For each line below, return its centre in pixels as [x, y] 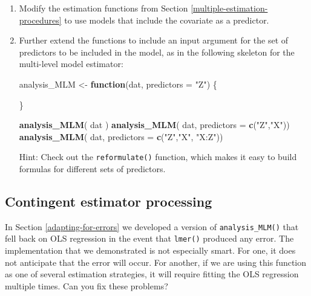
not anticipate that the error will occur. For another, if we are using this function [156, 262]
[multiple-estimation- [229, 8]
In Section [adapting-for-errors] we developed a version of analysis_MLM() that [152, 226]
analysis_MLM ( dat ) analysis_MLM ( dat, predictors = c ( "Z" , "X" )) [154, 125]
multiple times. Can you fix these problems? [87, 285]
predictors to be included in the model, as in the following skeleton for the [157, 52]
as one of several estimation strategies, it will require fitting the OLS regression [152, 274]
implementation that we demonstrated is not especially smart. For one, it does [150, 250]
